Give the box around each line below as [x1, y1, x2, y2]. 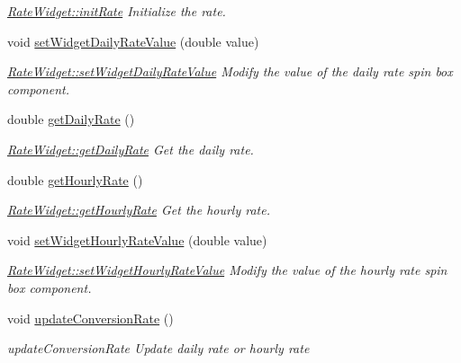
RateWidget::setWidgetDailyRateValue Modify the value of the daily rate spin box [7, 62, 453, 81]
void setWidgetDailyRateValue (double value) [7, 31, 259, 50]
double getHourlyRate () [7, 170, 143, 189]
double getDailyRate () [7, 110, 135, 128]
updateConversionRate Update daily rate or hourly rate [7, 339, 310, 358]
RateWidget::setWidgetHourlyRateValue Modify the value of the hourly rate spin [7, 261, 447, 279]
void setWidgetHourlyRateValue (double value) [7, 230, 267, 249]
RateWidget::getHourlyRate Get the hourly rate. [7, 200, 271, 219]
